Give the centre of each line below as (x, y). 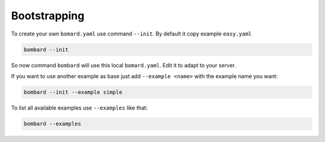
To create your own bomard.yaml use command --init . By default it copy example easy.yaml (132, 34)
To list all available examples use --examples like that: (79, 108)
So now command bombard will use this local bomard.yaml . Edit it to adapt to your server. (123, 65)
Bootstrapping (48, 16)
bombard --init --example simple (73, 92)
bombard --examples (52, 124)
